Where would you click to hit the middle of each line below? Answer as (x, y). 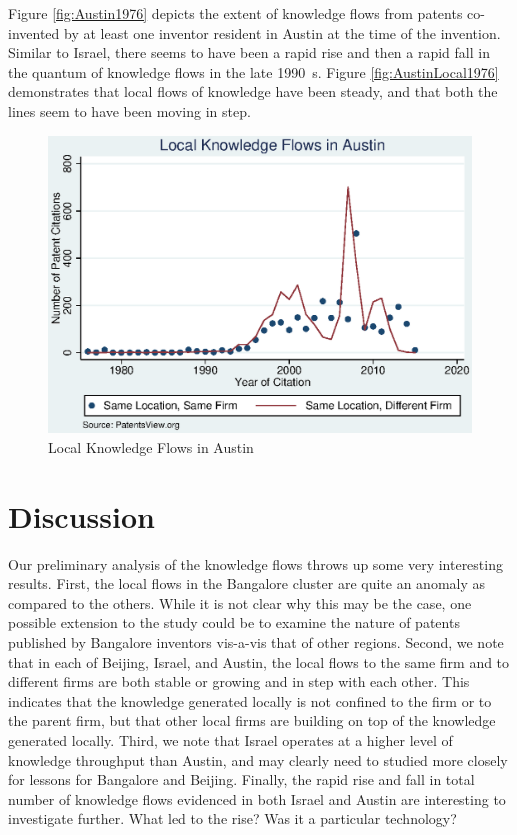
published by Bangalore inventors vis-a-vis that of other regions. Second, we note (256, 641)
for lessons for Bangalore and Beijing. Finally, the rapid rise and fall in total (241, 779)
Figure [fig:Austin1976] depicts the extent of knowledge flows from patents (235, 13)
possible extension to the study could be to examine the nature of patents (234, 622)
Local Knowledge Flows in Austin (151, 446)
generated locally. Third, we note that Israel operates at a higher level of (230, 739)
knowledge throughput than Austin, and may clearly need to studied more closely (258, 759)
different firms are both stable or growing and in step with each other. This (239, 681)
